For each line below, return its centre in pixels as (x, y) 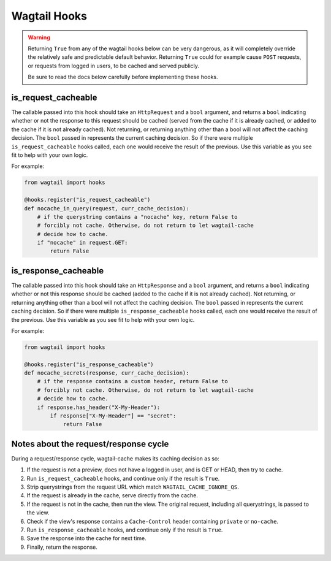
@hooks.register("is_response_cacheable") (89, 364)
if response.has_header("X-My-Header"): (99, 407)
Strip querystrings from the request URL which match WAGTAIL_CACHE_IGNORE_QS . (133, 487)
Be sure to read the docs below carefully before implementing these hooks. (123, 77)
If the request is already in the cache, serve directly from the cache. (112, 495)
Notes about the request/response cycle (90, 444)
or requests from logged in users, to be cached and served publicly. (113, 66)
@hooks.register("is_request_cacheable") (87, 200)
